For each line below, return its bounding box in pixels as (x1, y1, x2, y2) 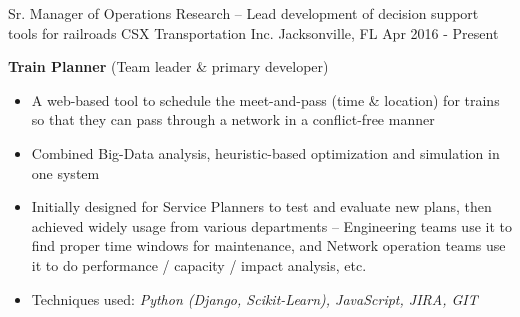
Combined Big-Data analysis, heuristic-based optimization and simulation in (31, 142, 500, 163)
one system (31, 162, 100, 183)
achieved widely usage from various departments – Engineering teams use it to (31, 215, 512, 236)
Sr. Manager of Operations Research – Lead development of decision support (8, 3, 479, 23)
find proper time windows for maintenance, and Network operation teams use (31, 235, 506, 256)
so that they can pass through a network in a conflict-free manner (31, 109, 435, 130)
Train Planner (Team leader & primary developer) (8, 56, 329, 77)
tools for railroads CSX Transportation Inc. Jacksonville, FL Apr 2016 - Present (8, 22, 499, 43)
